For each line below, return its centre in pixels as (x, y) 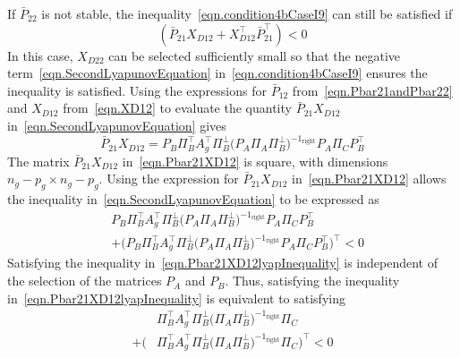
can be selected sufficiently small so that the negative (255, 55)
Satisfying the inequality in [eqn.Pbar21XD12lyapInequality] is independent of (222, 263)
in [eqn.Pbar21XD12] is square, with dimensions (255, 161)
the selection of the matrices (85, 281)
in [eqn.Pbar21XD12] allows (369, 179)
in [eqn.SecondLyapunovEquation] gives (117, 125)
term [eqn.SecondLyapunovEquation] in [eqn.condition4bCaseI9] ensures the (217, 73)
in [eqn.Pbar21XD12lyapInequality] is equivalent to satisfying (176, 298)
